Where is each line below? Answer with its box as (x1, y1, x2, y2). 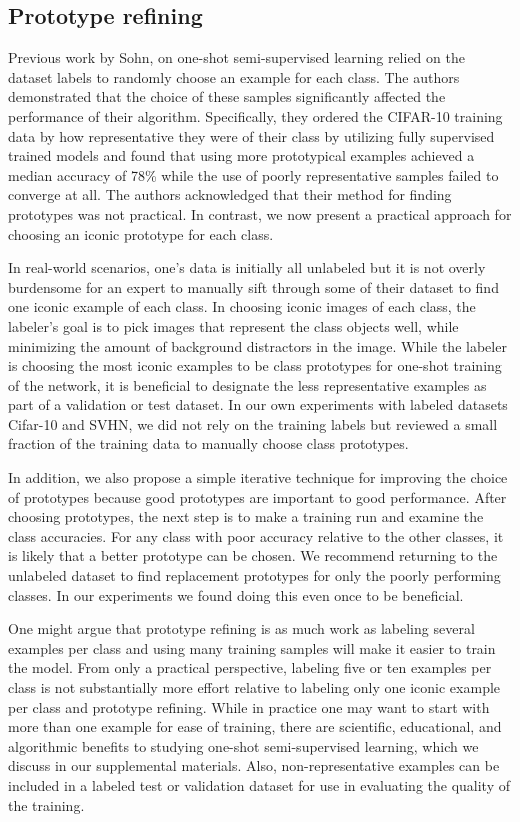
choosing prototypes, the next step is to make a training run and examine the (8, 506, 484, 527)
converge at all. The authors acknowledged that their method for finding (8, 184, 452, 205)
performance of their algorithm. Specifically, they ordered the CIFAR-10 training (8, 105, 503, 126)
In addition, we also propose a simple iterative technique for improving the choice (8, 467, 508, 488)
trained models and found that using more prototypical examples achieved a (8, 145, 475, 166)
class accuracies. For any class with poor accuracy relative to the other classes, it (8, 525, 504, 546)
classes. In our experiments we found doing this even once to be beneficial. (8, 584, 464, 605)
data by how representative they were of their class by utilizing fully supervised (8, 125, 495, 146)
